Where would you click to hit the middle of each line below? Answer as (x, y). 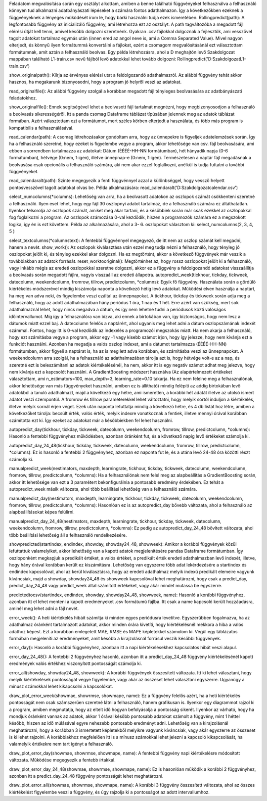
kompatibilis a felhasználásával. (41, 128)
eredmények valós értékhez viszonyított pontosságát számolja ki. (76, 663)
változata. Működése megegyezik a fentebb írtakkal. (62, 760)
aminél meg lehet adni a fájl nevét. (44, 609)
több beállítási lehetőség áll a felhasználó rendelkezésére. (68, 535)
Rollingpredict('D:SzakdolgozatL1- (212, 59)
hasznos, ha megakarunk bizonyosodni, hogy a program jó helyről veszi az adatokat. (95, 82)
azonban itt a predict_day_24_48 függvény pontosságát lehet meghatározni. (86, 776)
